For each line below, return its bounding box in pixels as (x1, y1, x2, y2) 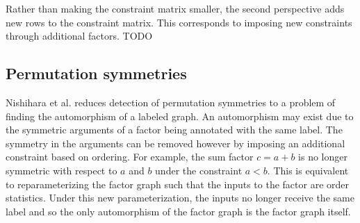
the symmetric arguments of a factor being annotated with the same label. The (6, 122, 343, 137)
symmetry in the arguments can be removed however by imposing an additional (6, 135, 345, 150)
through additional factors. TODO (6, 28, 153, 43)
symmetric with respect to (6, 163, 117, 177)
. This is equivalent (267, 163, 349, 177)
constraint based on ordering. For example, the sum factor (6, 149, 254, 164)
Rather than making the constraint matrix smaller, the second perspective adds (6, 1, 345, 15)
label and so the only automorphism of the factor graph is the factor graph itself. (6, 204, 351, 218)
